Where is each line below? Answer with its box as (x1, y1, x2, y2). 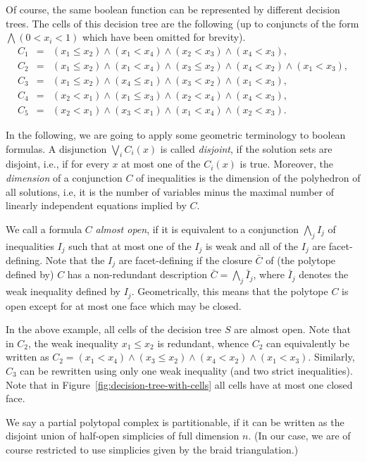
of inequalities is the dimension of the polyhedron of (136, 170, 361, 185)
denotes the (299, 267, 349, 282)
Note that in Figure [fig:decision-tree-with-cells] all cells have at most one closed (6, 377, 353, 392)
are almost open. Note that (234, 322, 351, 337)
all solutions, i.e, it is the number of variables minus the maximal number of (6, 184, 335, 199)
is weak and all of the (205, 238, 299, 253)
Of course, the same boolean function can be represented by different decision (6, 2, 340, 16)
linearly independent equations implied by (6, 198, 187, 213)
